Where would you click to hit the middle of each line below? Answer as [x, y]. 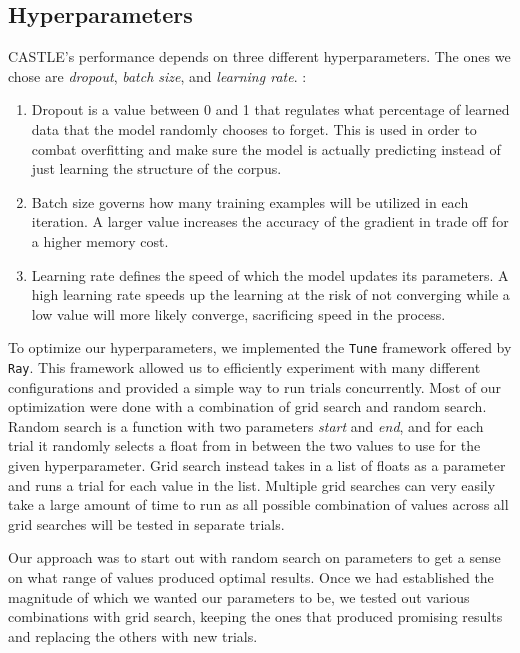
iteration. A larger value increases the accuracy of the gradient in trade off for [270, 221]
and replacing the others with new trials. [133, 635]
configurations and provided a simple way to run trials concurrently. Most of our [254, 386]
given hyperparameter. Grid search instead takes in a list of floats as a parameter [257, 465]
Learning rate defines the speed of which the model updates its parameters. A [270, 274]
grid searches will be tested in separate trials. [146, 523]
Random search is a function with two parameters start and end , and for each [246, 425]
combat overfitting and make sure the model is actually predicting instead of [266, 148]
